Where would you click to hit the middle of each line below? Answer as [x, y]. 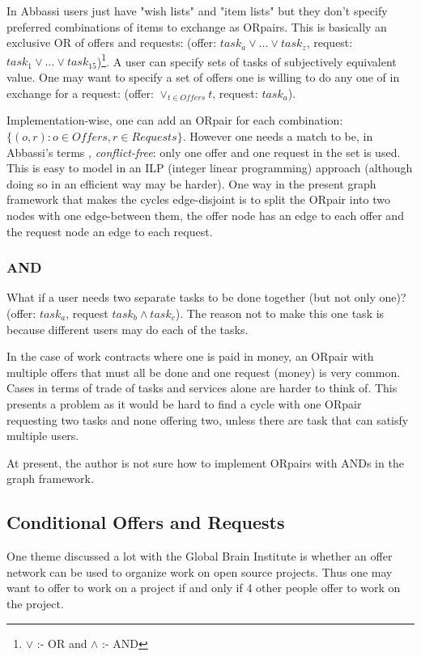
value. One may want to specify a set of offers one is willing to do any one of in [203, 77]
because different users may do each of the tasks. [128, 329]
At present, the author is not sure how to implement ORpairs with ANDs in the [205, 462]
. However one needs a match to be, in [278, 136]
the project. [35, 603]
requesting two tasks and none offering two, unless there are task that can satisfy [208, 419]
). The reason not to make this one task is [280, 313]
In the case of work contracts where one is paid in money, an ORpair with [190, 356]
